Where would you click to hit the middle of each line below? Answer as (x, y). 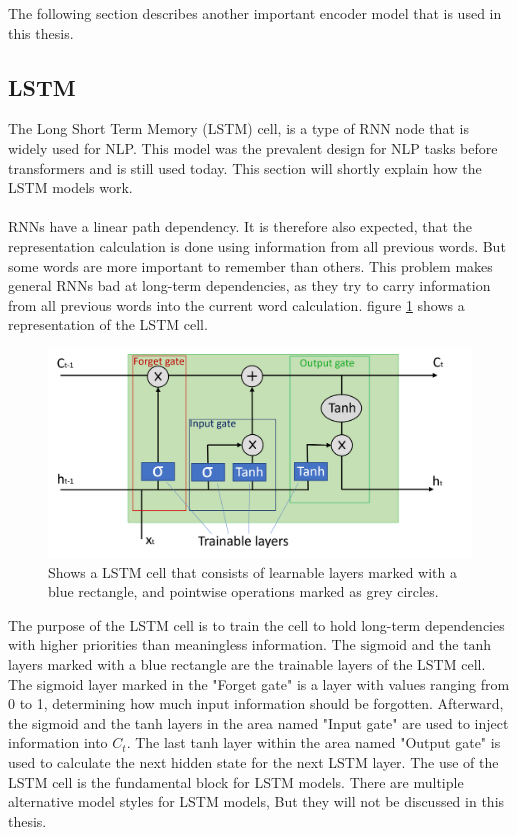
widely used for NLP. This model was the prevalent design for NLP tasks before (253, 147)
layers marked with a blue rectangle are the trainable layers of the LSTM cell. (247, 663)
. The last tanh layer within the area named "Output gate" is (313, 742)
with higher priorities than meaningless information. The (182, 644)
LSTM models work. (70, 187)
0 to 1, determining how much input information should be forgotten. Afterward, (256, 703)
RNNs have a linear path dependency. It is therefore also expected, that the (240, 226)
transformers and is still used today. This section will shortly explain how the (245, 167)
